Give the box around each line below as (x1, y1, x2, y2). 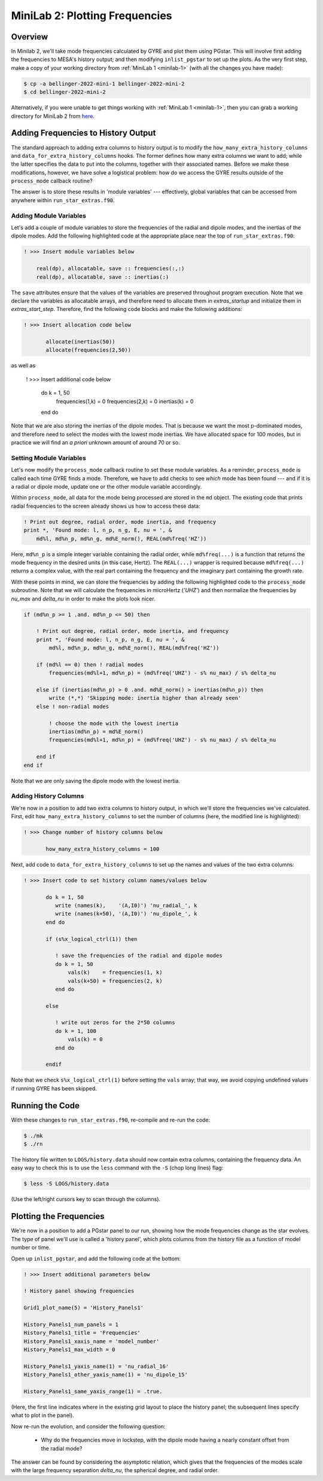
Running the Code (11, 1101, 80, 1111)
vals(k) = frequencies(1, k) (68, 969, 163, 976)
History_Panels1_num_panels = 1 (23, 1321, 119, 1328)
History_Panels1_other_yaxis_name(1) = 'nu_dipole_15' (23, 1372, 188, 1378)
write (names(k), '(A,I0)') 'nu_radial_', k (54, 902, 197, 909)
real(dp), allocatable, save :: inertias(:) (36, 273, 169, 281)
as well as (11, 362, 36, 369)
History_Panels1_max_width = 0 (23, 1346, 116, 1353)
